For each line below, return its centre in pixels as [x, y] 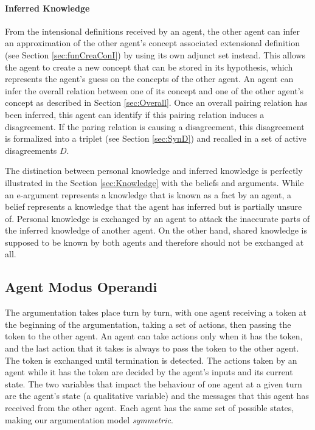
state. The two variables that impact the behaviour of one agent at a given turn [154, 383]
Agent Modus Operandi [81, 287]
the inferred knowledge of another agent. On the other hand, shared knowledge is [156, 230]
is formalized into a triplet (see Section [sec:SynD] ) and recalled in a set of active [156, 138]
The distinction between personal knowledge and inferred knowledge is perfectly [154, 171]
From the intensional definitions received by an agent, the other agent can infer [153, 31]
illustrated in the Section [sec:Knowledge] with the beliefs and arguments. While [154, 182]
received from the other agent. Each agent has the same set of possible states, [150, 408]
